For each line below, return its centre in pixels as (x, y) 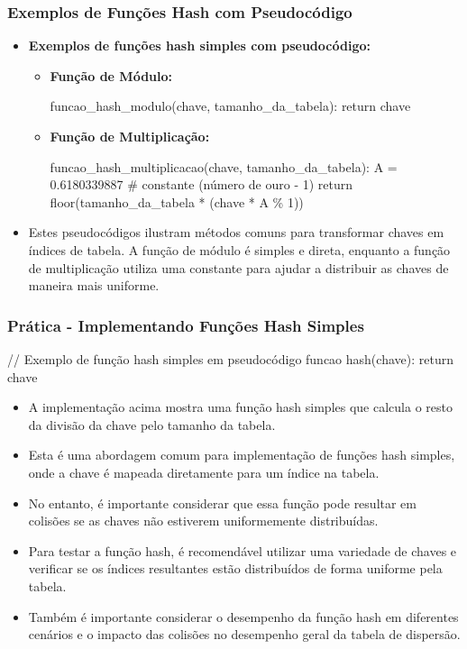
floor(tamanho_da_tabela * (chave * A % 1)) (177, 201)
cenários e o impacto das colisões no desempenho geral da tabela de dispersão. (244, 634)
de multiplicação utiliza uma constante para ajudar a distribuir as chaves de (238, 267)
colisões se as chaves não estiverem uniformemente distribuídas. (203, 521)
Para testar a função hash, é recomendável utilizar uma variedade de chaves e (243, 550)
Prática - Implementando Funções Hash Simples (186, 325)
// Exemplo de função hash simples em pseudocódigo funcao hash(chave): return (230, 358)
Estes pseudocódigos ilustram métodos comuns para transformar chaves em (236, 232)
